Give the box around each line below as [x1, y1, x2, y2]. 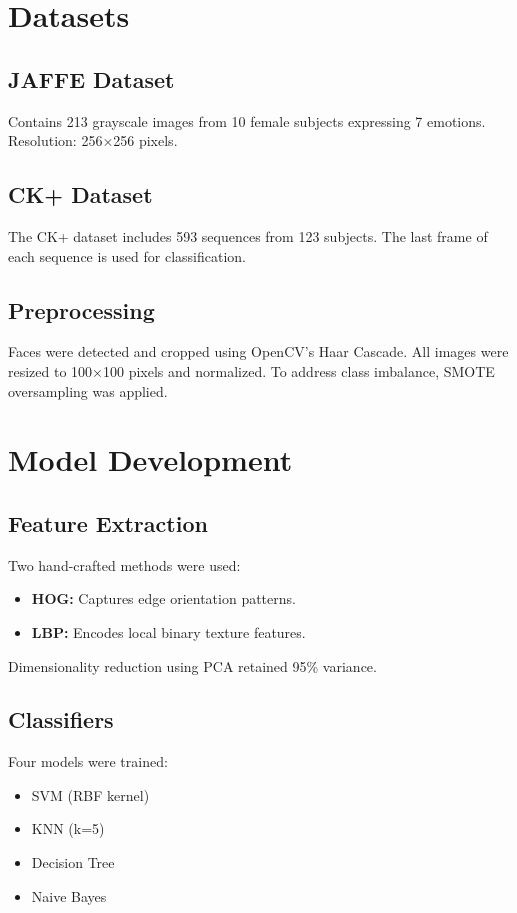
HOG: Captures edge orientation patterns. [31, 588, 296, 609]
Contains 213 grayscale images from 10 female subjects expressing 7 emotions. [8, 110, 486, 131]
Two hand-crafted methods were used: [8, 554, 241, 575]
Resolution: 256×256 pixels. [8, 130, 178, 151]
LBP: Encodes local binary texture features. [31, 621, 306, 642]
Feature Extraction [8, 507, 208, 538]
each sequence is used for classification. [8, 245, 246, 266]
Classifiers [8, 704, 114, 735]
